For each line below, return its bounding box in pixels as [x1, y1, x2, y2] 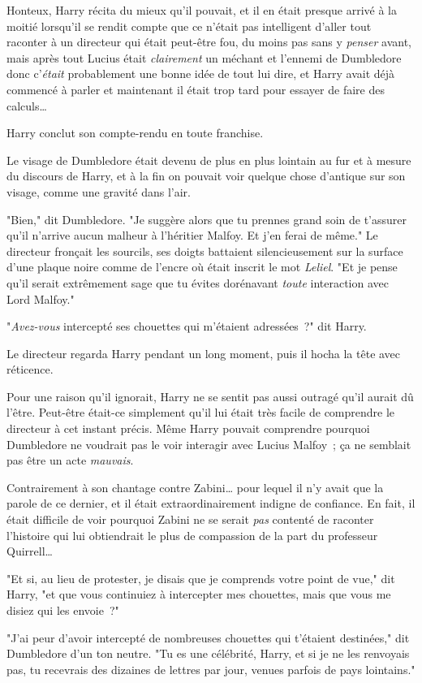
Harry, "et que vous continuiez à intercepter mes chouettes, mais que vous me [6, 586, 391, 603]
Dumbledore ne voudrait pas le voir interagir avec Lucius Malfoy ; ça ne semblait [6, 435, 411, 452]
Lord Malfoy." [6, 290, 75, 307]
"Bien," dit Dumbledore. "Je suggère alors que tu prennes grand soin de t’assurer [6, 210, 407, 227]
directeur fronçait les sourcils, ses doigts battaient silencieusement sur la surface [6, 242, 403, 259]
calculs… [6, 97, 47, 114]
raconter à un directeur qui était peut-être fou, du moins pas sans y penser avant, [6, 33, 411, 50]
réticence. [6, 361, 54, 378]
